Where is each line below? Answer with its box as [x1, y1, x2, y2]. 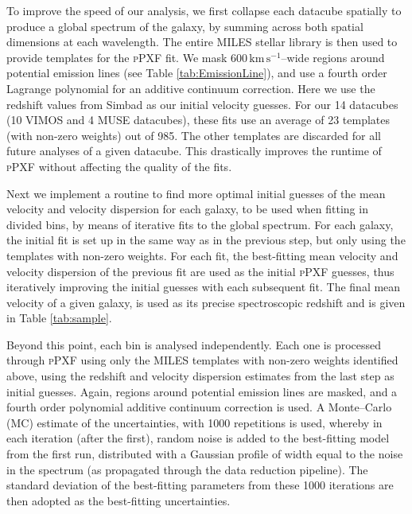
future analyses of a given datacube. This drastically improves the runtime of [6, 142, 382, 159]
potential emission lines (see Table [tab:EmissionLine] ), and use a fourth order [6, 64, 387, 81]
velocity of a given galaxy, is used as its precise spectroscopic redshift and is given [6, 294, 406, 310]
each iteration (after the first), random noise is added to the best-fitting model [6, 430, 390, 446]
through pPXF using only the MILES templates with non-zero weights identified [6, 352, 398, 368]
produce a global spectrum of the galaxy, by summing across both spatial [6, 18, 363, 34]
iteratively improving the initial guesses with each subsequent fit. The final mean [6, 278, 401, 295]
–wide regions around [281, 49, 385, 65]
